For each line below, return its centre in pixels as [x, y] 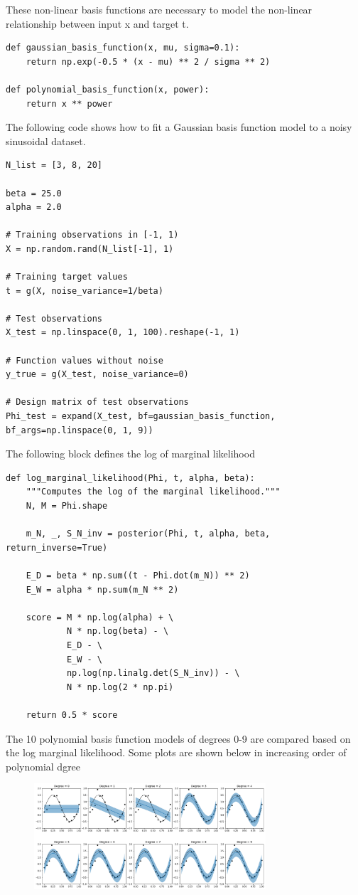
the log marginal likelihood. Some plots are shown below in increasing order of [176, 752]
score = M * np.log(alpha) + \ [100, 617]
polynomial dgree [43, 766]
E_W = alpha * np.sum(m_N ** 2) [102, 589]
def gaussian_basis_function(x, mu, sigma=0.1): [123, 48]
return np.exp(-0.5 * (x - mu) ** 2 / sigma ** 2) [148, 62]
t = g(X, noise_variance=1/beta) [85, 291]
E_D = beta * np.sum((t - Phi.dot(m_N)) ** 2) [138, 575]
